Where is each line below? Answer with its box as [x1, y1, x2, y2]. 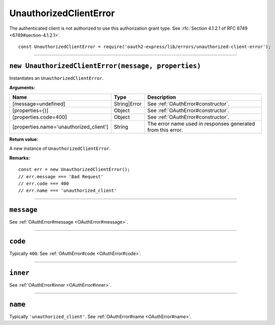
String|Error [114, 100, 142, 107]
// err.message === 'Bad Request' [18, 174, 103, 179]
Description [147, 94, 176, 101]
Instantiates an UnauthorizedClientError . [9, 75, 103, 81]
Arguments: [9, 84, 35, 90]
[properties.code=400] [12, 114, 68, 121]
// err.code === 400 [18, 181, 69, 186]
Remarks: [9, 154, 30, 161]
